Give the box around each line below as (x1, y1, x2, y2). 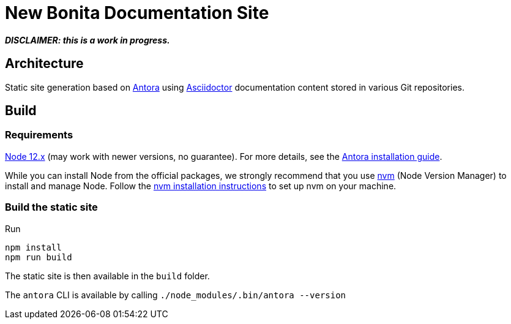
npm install (5, 242, 62, 252)
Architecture (5, 56, 84, 72)
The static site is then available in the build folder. (5, 270, 210, 281)
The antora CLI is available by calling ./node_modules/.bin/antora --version (5, 289, 346, 300)
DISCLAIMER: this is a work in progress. (5, 34, 170, 45)
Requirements (5, 129, 73, 141)
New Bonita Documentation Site (5, 2, 269, 23)
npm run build (5, 252, 72, 262)
